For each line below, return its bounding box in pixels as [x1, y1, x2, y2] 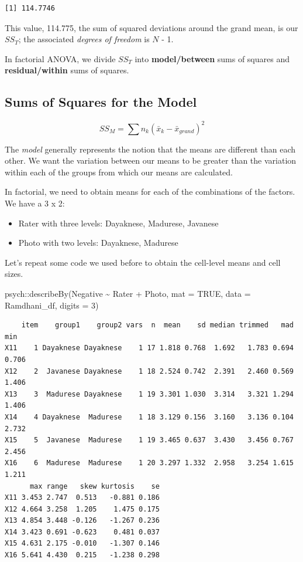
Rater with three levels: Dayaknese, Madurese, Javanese [18, 216, 219, 229]
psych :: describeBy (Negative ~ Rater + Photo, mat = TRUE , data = [5, 287, 251, 300]
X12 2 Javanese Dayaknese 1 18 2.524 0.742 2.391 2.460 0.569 [5, 367, 294, 375]
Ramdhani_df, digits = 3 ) [5, 299, 99, 311]
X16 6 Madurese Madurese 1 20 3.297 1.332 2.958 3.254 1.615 [5, 459, 294, 468]
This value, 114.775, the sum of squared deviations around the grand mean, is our [5, 21, 298, 33]
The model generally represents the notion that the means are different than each [5, 143, 296, 155]
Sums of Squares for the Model [5, 93, 197, 111]
